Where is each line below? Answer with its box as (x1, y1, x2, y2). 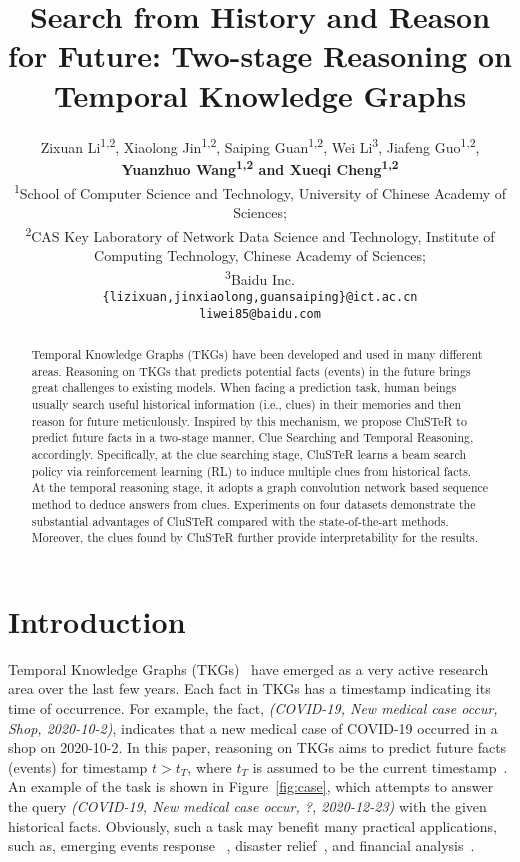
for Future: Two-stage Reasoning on (8, 35, 512, 76)
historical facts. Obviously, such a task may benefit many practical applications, (8, 815, 498, 836)
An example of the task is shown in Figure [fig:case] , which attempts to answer (8, 776, 494, 797)
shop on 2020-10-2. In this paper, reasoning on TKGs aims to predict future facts (8, 737, 507, 758)
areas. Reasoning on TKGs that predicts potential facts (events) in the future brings (31, 362, 471, 379)
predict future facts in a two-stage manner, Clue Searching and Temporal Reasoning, (31, 429, 474, 446)
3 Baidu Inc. (225, 265, 295, 289)
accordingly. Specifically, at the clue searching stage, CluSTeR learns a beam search (31, 445, 467, 462)
